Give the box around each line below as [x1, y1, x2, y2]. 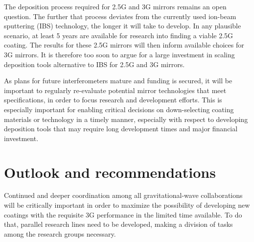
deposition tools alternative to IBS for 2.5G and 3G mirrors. [4, 59, 185, 69]
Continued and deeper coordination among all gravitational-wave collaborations [4, 190, 243, 200]
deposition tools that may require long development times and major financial [4, 123, 238, 134]
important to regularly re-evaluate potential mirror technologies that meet [4, 85, 227, 95]
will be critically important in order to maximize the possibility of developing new [4, 200, 250, 210]
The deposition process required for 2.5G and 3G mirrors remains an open [4, 1, 227, 11]
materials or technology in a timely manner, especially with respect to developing [4, 114, 248, 124]
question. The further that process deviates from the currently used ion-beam [4, 11, 236, 21]
